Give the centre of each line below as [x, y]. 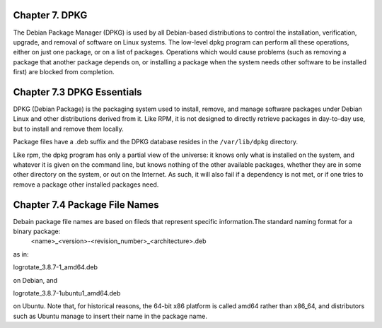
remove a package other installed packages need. [86, 184]
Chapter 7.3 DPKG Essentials [77, 92]
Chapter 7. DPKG [50, 15]
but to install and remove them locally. [68, 129]
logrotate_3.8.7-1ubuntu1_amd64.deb [67, 293]
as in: [21, 254]
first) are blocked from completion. [64, 72]
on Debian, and [35, 280]
